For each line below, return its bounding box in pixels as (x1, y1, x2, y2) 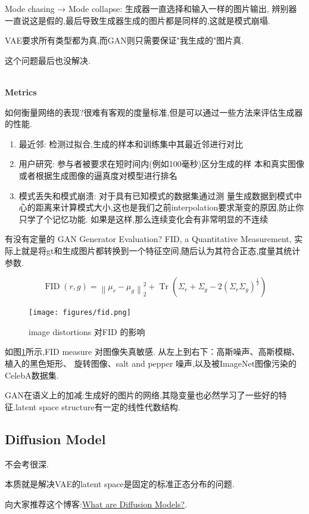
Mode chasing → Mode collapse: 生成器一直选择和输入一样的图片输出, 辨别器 (5, 2, 297, 14)
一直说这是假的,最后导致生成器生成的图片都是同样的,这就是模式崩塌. (5, 14, 270, 26)
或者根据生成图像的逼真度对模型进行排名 (18, 169, 177, 181)
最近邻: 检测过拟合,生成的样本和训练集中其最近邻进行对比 (18, 137, 244, 150)
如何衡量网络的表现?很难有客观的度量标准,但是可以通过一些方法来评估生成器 (5, 106, 303, 118)
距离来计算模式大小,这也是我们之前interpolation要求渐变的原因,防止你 (35, 201, 304, 213)
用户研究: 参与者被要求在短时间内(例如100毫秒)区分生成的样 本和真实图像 (18, 157, 304, 170)
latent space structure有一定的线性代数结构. (15, 400, 180, 413)
